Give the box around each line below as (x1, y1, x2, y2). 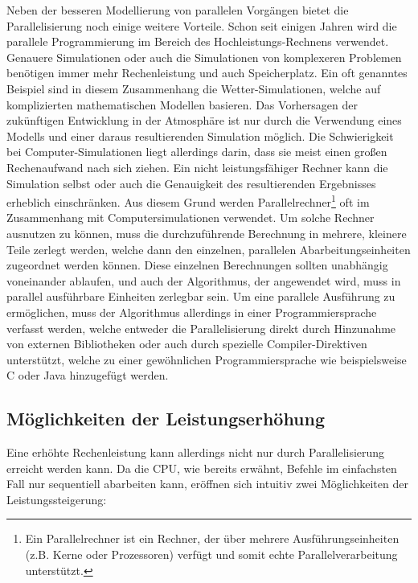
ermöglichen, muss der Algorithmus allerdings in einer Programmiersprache (6, 303, 377, 320)
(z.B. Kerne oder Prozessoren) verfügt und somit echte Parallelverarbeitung (25, 546, 398, 563)
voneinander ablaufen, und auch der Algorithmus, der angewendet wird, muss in (6, 272, 401, 289)
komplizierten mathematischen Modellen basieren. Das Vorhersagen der (6, 96, 359, 113)
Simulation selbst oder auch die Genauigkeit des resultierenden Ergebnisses (6, 174, 376, 191)
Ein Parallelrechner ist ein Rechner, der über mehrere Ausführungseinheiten (25, 530, 400, 547)
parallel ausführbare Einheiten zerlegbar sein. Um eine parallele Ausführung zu (6, 288, 395, 305)
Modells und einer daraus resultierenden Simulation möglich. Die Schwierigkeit (6, 127, 394, 144)
